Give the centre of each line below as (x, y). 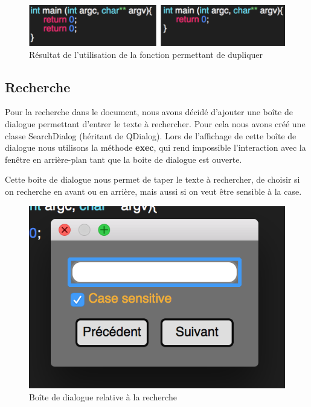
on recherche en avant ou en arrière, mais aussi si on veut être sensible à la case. (153, 191)
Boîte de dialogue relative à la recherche (103, 397)
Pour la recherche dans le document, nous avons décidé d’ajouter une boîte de (149, 112)
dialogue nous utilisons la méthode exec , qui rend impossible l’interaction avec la (155, 147)
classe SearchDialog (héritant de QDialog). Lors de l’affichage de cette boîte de (151, 135)
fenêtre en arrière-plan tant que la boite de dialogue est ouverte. (123, 159)
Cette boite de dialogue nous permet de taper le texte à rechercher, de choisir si (152, 179)
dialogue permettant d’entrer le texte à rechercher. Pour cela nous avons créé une (155, 124)
